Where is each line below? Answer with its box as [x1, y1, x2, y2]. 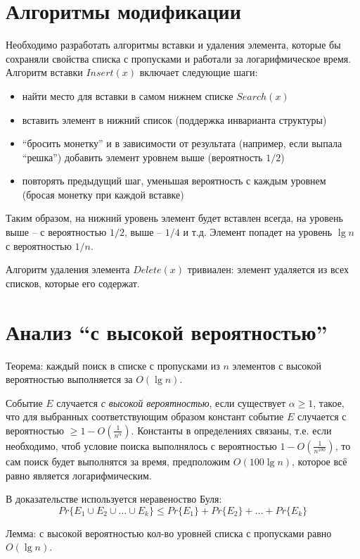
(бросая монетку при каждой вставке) [22, 187, 184, 201]
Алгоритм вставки [6, 65, 83, 80]
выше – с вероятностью [6, 225, 107, 239]
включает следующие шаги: [139, 65, 258, 80]
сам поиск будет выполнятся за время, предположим [6, 453, 231, 468]
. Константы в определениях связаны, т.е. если [131, 422, 332, 437]
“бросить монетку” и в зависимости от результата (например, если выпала [22, 136, 342, 151]
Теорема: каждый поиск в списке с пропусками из [6, 358, 220, 372]
